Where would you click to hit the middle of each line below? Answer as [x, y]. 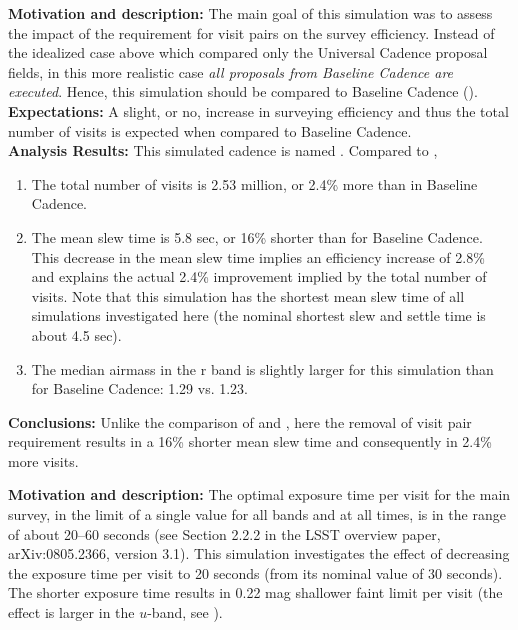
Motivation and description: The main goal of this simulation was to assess [250, 13]
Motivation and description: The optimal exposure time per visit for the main [259, 494]
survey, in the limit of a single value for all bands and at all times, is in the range [257, 514]
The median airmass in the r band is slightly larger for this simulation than [262, 368]
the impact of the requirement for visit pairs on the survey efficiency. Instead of [251, 32]
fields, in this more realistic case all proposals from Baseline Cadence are [231, 71]
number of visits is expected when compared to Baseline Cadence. [210, 130]
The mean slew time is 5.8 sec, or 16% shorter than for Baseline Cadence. [257, 236]
